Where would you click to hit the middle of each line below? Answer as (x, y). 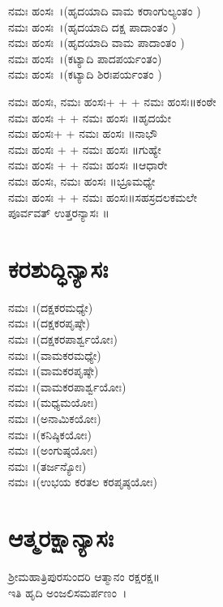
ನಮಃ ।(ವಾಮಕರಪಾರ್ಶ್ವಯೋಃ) (67, 386)
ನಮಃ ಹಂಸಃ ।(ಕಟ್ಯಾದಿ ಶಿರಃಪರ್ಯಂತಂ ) (85, 74)
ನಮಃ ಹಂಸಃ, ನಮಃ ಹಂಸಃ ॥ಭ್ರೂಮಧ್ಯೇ (82, 180)
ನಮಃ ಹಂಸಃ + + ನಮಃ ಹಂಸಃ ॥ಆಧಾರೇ (88, 165)
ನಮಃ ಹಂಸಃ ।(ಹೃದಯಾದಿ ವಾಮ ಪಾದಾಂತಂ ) (96, 43)
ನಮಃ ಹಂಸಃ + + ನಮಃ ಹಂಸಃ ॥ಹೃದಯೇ (90, 117)
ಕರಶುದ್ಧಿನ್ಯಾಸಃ (58, 268)
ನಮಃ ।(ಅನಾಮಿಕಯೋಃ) (55, 418)
